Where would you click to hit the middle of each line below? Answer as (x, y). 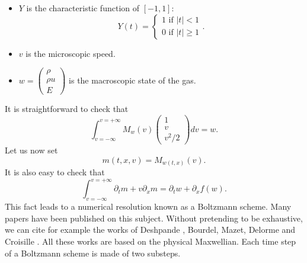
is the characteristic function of (83, 8)
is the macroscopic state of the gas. (132, 80)
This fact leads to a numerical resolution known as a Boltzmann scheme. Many (148, 206)
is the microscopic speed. (71, 53)
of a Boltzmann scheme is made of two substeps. (93, 253)
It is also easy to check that (55, 172)
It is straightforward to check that (67, 109)
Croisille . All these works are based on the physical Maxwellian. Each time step (151, 241)
